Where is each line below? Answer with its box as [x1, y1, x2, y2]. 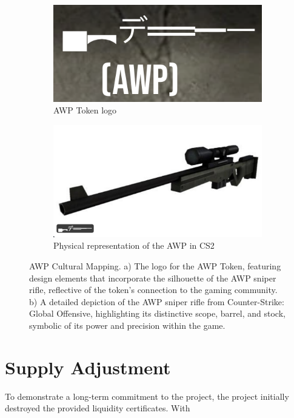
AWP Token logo [53, 104, 117, 116]
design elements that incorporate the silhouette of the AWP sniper [29, 271, 276, 284]
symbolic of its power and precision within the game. [29, 319, 226, 331]
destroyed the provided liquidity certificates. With [5, 402, 190, 414]
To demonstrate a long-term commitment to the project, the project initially [5, 389, 289, 402]
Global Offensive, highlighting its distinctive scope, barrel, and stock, [29, 307, 286, 320]
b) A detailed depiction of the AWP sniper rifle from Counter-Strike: [29, 295, 284, 308]
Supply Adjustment [5, 354, 171, 379]
